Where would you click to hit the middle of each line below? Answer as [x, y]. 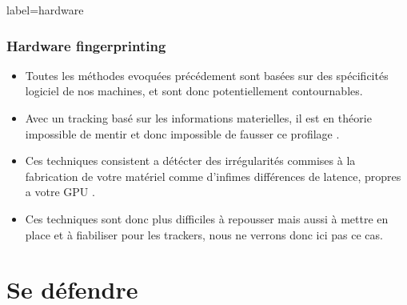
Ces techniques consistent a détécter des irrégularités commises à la [190, 161]
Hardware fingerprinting [86, 45]
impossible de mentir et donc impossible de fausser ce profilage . [182, 133]
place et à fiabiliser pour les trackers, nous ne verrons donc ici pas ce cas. [204, 234]
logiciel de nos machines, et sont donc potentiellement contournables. [194, 91]
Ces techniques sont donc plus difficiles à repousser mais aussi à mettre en [207, 218]
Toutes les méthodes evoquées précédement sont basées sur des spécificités [207, 75]
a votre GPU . [60, 192]
